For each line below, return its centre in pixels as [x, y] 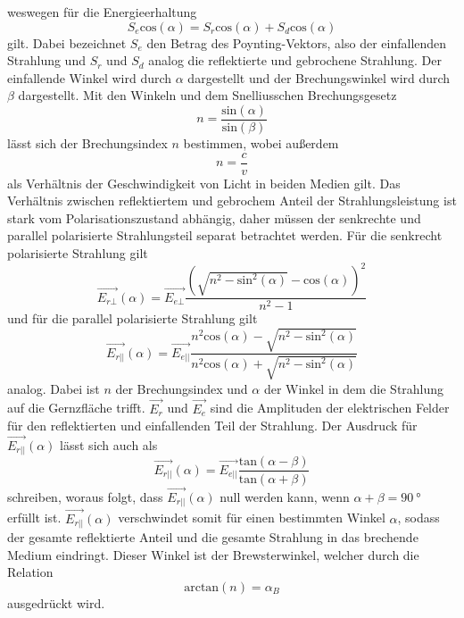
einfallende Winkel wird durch [90, 77]
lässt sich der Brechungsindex [87, 143]
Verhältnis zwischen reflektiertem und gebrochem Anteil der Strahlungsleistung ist [232, 200]
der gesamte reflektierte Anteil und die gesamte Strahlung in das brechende [213, 537]
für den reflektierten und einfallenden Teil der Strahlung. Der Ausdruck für [212, 426]
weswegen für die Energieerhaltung [102, 12]
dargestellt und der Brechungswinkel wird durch [319, 77]
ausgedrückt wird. [56, 602]
